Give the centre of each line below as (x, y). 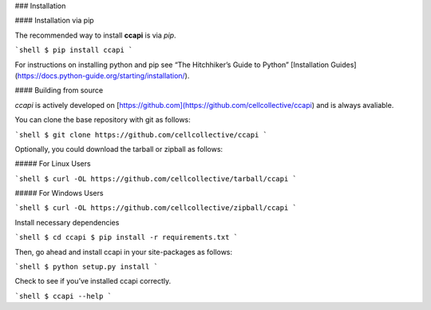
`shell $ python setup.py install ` (87, 267)
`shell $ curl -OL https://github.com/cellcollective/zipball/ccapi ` (156, 208)
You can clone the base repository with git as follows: (103, 120)
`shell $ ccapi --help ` (63, 296)
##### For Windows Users (59, 193)
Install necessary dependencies (67, 222)
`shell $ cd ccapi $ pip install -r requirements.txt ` (127, 237)
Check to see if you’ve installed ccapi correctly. (93, 281)
